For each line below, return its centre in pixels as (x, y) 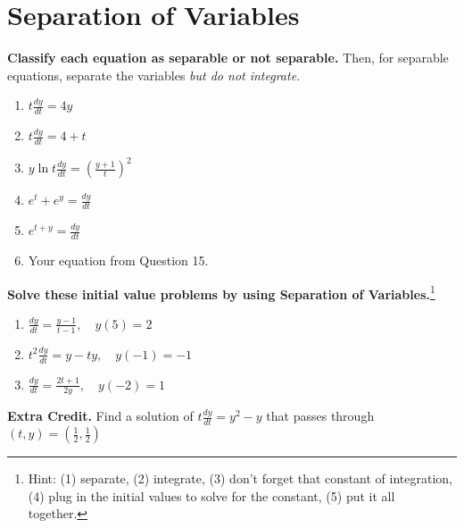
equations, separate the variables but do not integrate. (154, 75)
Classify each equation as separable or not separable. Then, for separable (228, 58)
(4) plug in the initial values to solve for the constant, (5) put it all (211, 495)
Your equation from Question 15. (118, 260)
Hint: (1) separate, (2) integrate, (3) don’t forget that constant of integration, (240, 478)
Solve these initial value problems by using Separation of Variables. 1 (221, 292)
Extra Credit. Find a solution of (100, 416)
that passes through (320, 416)
